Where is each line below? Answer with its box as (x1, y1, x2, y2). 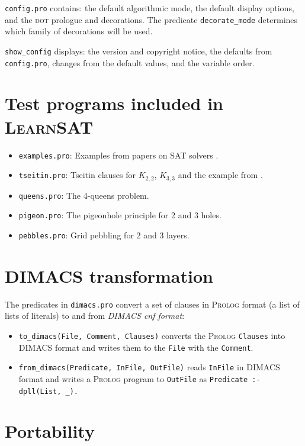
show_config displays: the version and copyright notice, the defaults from (5, 44, 272, 57)
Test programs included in (5, 91, 224, 115)
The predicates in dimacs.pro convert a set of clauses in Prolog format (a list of (5, 298, 300, 310)
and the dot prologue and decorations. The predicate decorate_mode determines (5, 13, 298, 25)
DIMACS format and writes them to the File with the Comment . (18, 341, 253, 353)
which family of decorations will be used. (5, 25, 153, 37)
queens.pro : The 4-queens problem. (18, 189, 149, 201)
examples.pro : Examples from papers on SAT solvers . (18, 148, 219, 161)
